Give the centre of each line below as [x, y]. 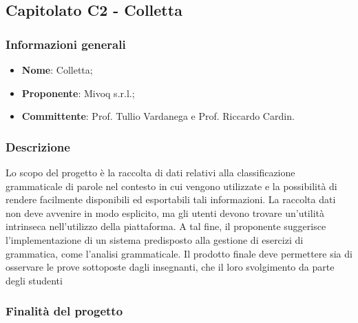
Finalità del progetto [64, 311]
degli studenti [34, 280]
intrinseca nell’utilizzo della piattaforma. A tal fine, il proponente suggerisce [166, 226]
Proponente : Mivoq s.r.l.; [78, 93]
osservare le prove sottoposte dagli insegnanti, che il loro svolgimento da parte [170, 267]
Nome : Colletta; [57, 70]
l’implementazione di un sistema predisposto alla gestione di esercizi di [155, 239]
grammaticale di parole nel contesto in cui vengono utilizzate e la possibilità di [171, 186]
